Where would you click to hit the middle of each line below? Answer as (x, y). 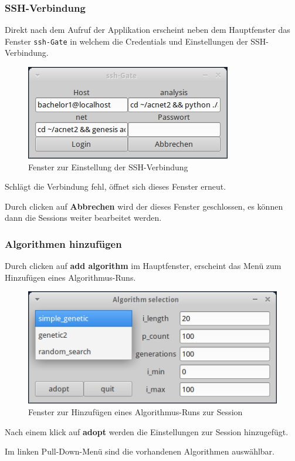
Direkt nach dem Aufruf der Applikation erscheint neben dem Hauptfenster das (147, 30)
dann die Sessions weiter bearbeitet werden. (83, 218)
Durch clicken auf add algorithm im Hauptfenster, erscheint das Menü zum (143, 266)
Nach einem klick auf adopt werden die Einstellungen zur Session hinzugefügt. (147, 431)
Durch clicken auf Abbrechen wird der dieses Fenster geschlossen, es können (144, 206)
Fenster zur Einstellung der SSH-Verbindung (108, 166)
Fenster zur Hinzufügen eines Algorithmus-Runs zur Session (135, 412)
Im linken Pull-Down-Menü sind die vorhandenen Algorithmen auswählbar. (140, 451)
